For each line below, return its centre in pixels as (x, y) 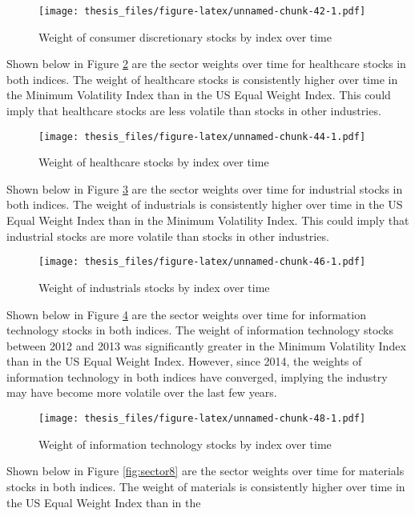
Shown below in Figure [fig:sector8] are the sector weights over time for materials (205, 471)
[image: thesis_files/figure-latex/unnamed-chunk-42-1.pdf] (202, 11)
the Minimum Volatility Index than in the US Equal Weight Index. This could (199, 95)
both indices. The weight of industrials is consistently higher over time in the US (205, 204)
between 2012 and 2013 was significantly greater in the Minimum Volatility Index (206, 345)
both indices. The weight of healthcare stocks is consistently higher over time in (202, 79)
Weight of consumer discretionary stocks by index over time (185, 36)
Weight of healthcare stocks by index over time (154, 162)
